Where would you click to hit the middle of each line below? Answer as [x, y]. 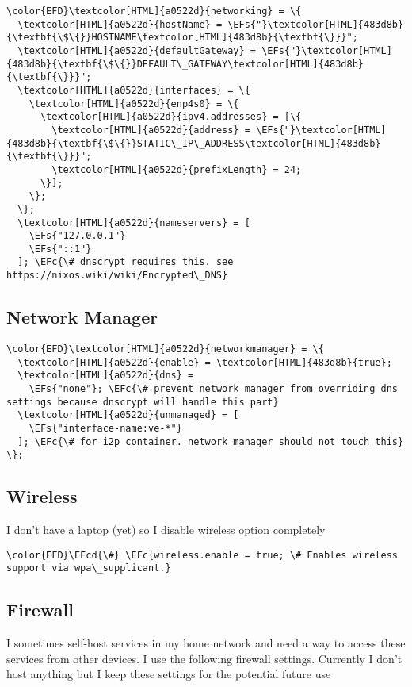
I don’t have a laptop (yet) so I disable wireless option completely [166, 530]
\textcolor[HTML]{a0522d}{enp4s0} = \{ [134, 104]
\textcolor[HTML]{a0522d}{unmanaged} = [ [128, 415]
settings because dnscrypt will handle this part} [143, 402]
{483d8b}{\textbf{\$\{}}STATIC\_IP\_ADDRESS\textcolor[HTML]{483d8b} [194, 143]
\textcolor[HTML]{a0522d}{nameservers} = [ [134, 223]
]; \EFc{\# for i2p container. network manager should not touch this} [211, 441]
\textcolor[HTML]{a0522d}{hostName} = [120, 24]
